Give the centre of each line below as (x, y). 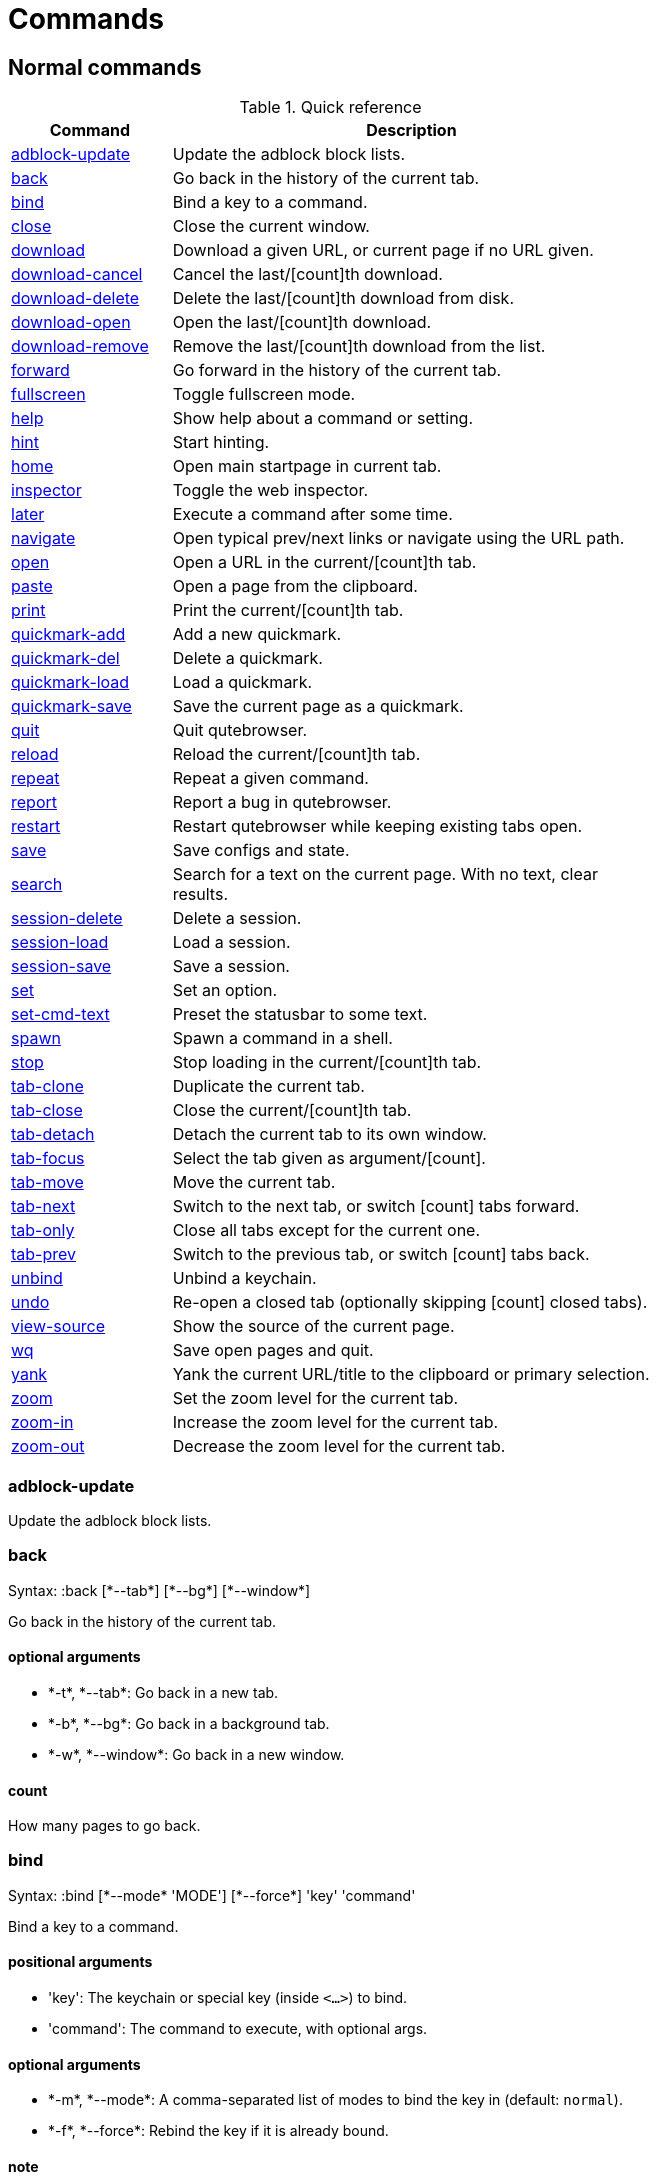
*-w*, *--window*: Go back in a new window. (196, 1754)
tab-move (47, 1182)
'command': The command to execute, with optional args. (238, 2029)
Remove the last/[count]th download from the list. (359, 346)
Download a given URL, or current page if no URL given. (383, 250)
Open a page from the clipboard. (295, 586)
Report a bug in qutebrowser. (282, 802)
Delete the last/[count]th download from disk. (343, 298)
